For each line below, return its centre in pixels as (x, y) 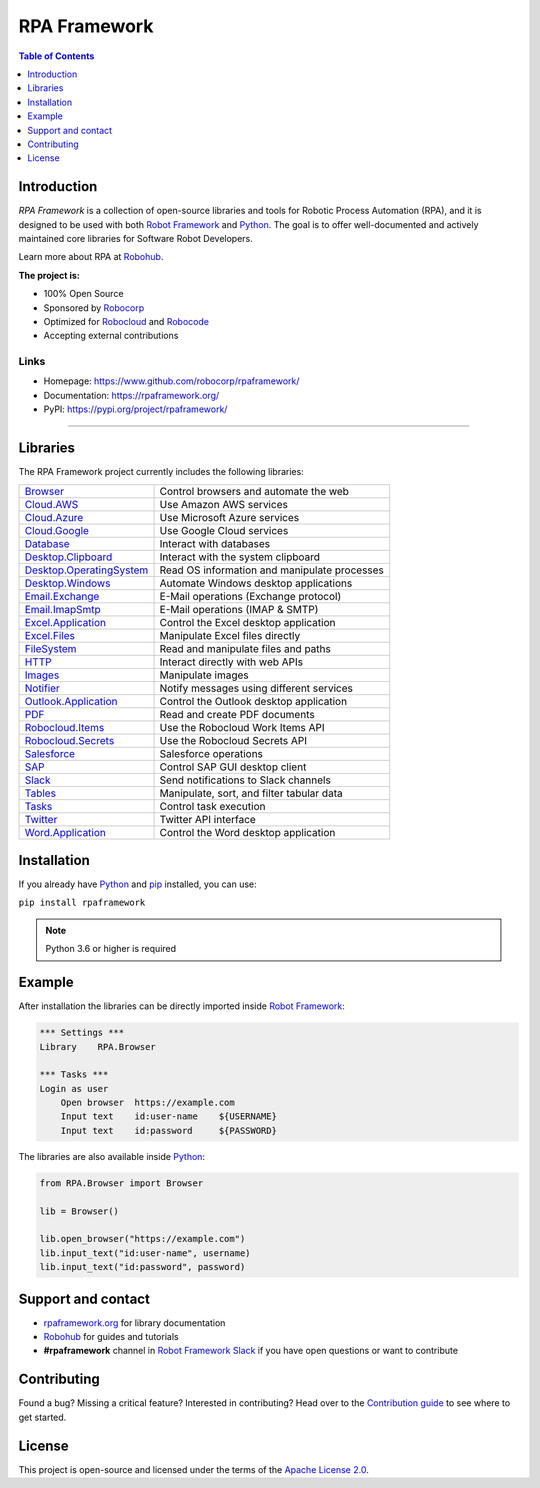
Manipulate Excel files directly (230, 635)
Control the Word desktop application (247, 832)
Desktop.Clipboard (68, 557)
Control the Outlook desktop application (253, 701)
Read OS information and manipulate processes (272, 570)
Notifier (42, 688)
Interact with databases (214, 543)
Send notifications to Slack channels (245, 780)
